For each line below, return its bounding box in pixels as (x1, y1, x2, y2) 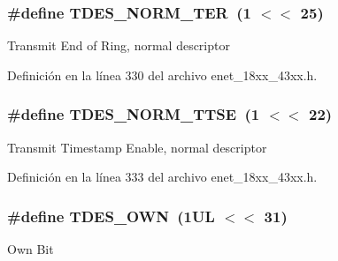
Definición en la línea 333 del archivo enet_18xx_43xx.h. (7, 168, 318, 186)
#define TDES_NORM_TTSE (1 (7, 103, 260, 125)
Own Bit (7, 240, 54, 258)
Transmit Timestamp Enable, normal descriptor (7, 138, 267, 156)
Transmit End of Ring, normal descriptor (7, 36, 230, 55)
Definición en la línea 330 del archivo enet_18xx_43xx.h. (7, 65, 318, 84)
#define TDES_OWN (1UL (7, 205, 215, 227)
